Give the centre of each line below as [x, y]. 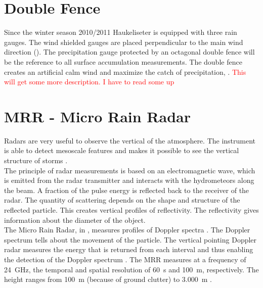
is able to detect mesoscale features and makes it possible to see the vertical [122, 150]
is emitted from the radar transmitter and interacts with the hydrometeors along [129, 180]
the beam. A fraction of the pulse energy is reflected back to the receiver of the [127, 190]
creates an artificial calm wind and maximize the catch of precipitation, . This [125, 71]
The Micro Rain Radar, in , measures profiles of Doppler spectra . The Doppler [127, 230]
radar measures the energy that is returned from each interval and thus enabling [129, 249]
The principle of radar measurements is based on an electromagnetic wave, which [130, 170]
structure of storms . [36, 160]
